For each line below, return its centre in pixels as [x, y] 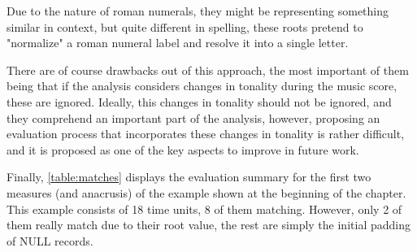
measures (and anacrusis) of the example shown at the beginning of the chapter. [206, 192]
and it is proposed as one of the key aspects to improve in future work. [183, 149]
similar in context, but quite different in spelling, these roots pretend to [185, 26]
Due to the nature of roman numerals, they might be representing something [198, 11]
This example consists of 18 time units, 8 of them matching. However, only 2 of [204, 209]
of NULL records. [50, 240]
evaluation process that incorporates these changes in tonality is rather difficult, [206, 134]
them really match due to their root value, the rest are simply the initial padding [208, 225]
